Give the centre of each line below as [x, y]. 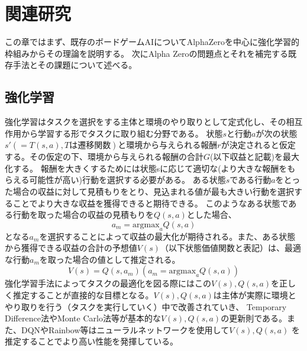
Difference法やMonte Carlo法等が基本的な [83, 318]
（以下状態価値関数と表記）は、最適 [230, 248]
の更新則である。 [254, 318]
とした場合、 [211, 215]
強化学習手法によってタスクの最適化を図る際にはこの [108, 283]
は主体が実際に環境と [255, 295]
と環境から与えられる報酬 [168, 145]
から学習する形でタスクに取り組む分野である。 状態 [122, 133]
